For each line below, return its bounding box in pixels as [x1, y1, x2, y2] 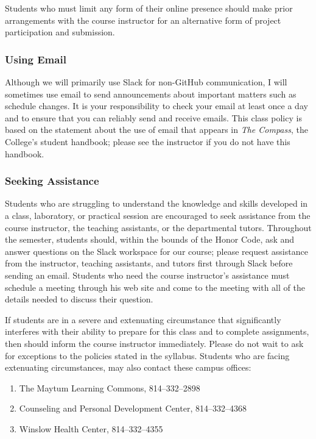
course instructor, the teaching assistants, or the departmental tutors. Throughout [5, 221, 312, 234]
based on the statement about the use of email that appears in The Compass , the [5, 123, 308, 136]
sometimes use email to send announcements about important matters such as [5, 87, 297, 100]
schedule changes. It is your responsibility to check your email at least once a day [5, 99, 308, 112]
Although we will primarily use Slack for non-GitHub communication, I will [5, 76, 287, 88]
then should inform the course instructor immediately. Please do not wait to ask [5, 337, 304, 349]
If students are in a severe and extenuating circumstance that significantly [5, 313, 281, 326]
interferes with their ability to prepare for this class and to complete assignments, [5, 325, 309, 338]
